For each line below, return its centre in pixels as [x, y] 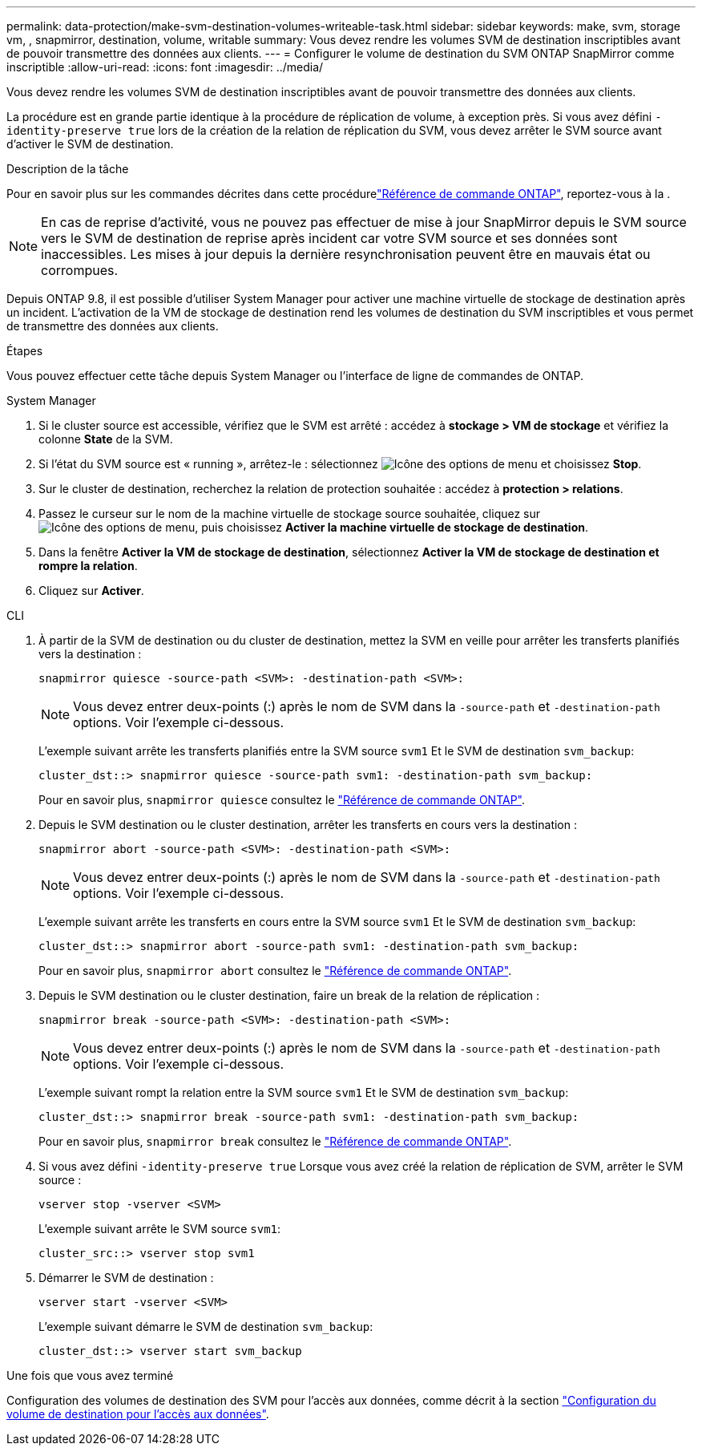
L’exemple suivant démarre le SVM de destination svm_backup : [206, 1327]
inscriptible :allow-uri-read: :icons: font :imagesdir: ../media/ [165, 67]
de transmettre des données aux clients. [113, 326]
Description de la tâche [68, 169]
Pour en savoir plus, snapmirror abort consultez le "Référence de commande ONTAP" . [275, 971]
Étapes [25, 351]
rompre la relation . [88, 566]
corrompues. [80, 270]
